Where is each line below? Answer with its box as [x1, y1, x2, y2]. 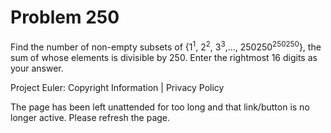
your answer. [10, 62, 64, 74]
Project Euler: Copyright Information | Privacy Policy [10, 81, 225, 93]
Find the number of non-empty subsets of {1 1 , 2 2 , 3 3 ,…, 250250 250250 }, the [10, 39, 322, 53]
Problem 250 [10, 6, 120, 29]
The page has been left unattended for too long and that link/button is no [10, 101, 310, 113]
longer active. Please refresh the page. [10, 111, 171, 123]
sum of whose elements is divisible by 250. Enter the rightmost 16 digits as [10, 51, 318, 63]
